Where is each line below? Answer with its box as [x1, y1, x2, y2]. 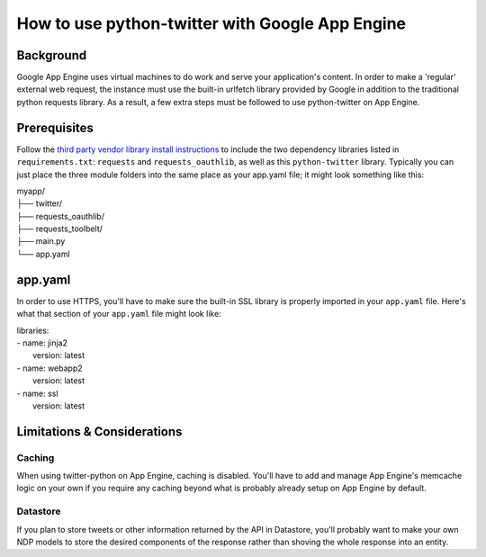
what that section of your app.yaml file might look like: [16, 309, 222, 319]
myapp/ [16, 185, 45, 196]
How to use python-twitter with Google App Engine [16, 13, 407, 33]
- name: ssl [16, 388, 58, 399]
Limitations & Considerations [16, 424, 183, 439]
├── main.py [16, 236, 66, 247]
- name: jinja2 [16, 337, 67, 348]
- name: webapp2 [16, 363, 83, 373]
